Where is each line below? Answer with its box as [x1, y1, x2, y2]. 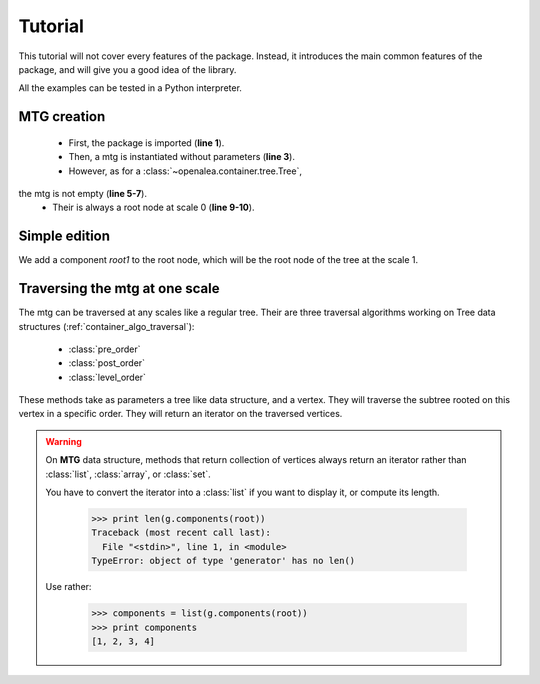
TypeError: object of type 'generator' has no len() [91, 555, 356, 567]
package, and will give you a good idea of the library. [18, 63, 237, 75]
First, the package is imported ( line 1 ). [68, 136, 225, 149]
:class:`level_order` [68, 371, 147, 383]
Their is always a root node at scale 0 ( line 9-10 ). [52, 201, 255, 214]
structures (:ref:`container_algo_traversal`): [18, 320, 195, 332]
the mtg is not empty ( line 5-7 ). [18, 187, 147, 199]
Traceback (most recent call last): [91, 527, 272, 539]
